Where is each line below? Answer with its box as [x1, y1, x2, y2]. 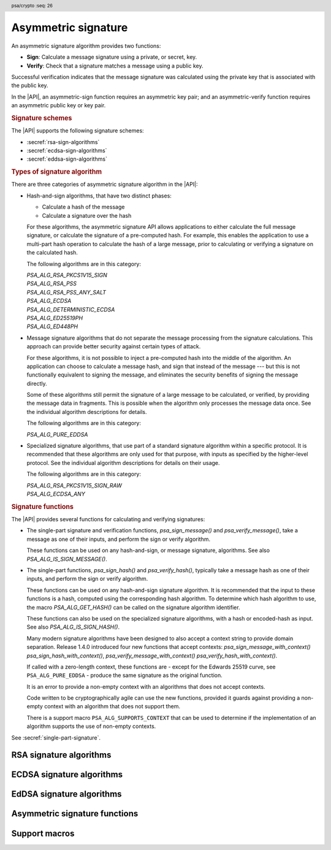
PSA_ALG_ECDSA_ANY [26, 490, 85, 497]
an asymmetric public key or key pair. [11, 102, 106, 109]
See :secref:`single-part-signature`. [11, 733, 101, 741]
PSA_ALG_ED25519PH [26, 314, 83, 321]
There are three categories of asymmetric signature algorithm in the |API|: [11, 181, 199, 188]
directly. [26, 380, 47, 387]
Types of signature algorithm [11, 167, 102, 176]
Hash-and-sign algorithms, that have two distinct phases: [26, 192, 172, 199]
